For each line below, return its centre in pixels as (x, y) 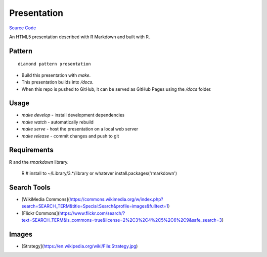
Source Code (23, 28)
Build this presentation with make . (56, 75)
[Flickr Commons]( (41, 213)
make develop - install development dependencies (73, 115)
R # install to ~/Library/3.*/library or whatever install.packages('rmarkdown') (99, 173)
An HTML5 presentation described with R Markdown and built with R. (80, 37)
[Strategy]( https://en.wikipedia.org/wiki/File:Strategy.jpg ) (80, 246)
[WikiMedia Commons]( (46, 199)
